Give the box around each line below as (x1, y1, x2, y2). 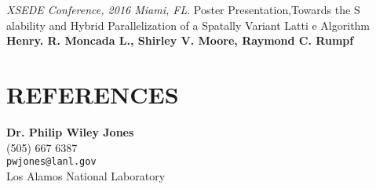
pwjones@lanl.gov (6, 156, 97, 168)
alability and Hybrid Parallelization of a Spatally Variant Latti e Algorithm (6, 16, 371, 33)
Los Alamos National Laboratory (6, 167, 166, 184)
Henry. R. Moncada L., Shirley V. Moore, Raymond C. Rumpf (6, 32, 354, 49)
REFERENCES (6, 78, 179, 110)
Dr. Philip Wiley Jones (6, 123, 134, 140)
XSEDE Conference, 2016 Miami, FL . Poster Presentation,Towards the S (6, 2, 360, 17)
